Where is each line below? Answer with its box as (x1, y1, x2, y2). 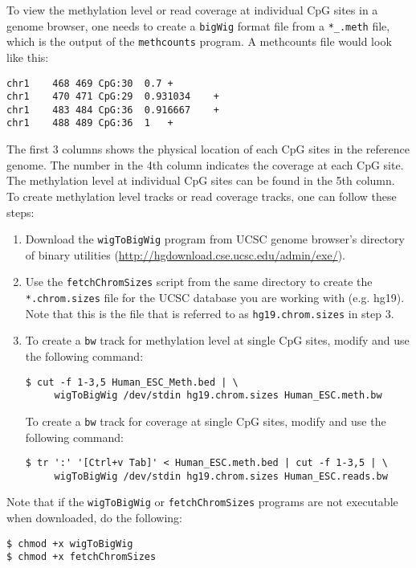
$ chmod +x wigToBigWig (6, 537, 133, 550)
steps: (6, 203, 35, 220)
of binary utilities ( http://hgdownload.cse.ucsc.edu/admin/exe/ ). (25, 246, 345, 263)
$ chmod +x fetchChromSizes (6, 551, 157, 563)
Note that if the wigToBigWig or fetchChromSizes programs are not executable (6, 493, 398, 510)
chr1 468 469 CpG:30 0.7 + (6, 77, 173, 89)
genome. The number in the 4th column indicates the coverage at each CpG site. (6, 156, 404, 173)
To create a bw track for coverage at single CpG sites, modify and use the (25, 412, 386, 429)
